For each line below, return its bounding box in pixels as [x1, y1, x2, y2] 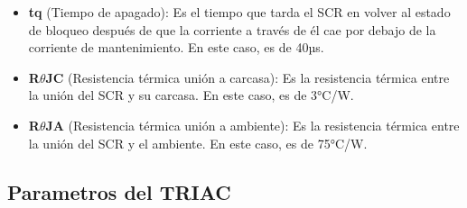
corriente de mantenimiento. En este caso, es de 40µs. [28, 38, 324, 57]
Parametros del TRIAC [7, 177, 231, 205]
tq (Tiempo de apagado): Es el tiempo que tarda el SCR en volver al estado [28, 3, 451, 21]
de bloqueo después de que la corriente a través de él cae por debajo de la [28, 20, 436, 39]
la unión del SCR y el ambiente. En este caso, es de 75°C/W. [28, 133, 368, 152]
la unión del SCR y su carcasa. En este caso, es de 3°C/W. [28, 86, 354, 104]
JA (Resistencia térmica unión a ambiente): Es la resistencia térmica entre [45, 115, 460, 134]
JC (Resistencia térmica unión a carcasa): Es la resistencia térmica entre [45, 68, 450, 86]
